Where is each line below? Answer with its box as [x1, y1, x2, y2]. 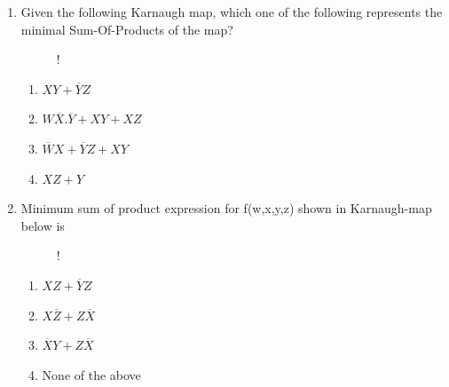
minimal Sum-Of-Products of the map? [20, 20, 233, 38]
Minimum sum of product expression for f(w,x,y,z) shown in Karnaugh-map [20, 199, 432, 217]
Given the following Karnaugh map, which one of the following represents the [20, 3, 443, 20]
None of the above [42, 365, 141, 383]
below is [20, 216, 65, 234]
